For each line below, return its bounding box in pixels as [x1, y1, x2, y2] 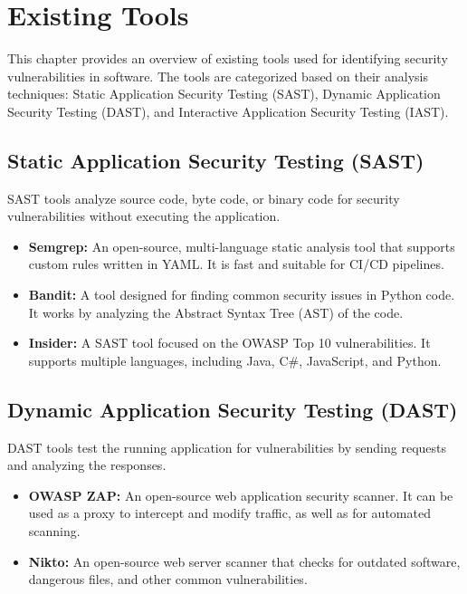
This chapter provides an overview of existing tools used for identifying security [7, 49, 448, 68]
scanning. [28, 522, 81, 541]
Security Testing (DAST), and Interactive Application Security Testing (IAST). [7, 101, 449, 120]
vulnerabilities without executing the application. [7, 206, 281, 225]
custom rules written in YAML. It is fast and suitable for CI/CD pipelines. [28, 254, 444, 273]
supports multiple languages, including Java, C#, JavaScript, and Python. [28, 350, 442, 369]
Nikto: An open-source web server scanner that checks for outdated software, [28, 551, 461, 570]
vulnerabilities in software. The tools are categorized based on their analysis [7, 66, 428, 85]
